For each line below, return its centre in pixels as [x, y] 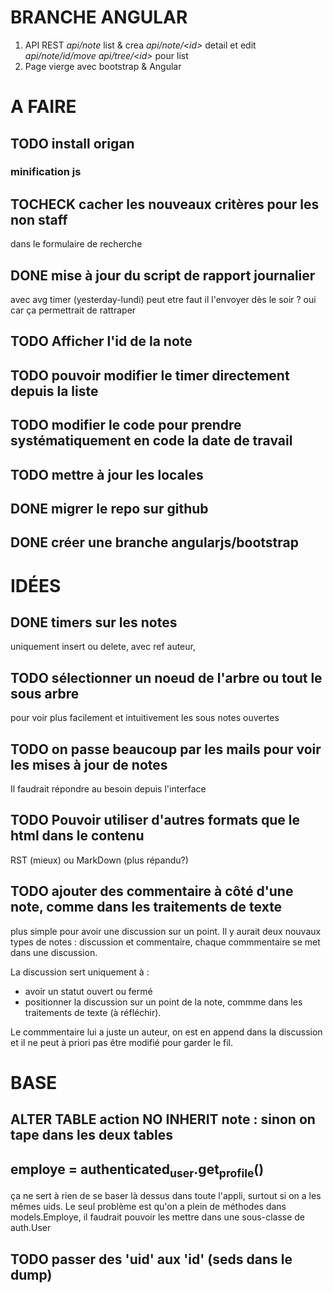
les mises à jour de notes [89, 764]
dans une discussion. [54, 952]
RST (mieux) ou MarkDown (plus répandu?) [99, 860]
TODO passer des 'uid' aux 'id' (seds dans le [151, 1259]
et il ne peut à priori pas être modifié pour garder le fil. [122, 1042]
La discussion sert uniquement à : [80, 972]
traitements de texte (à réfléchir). [93, 1012]
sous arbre [45, 693]
